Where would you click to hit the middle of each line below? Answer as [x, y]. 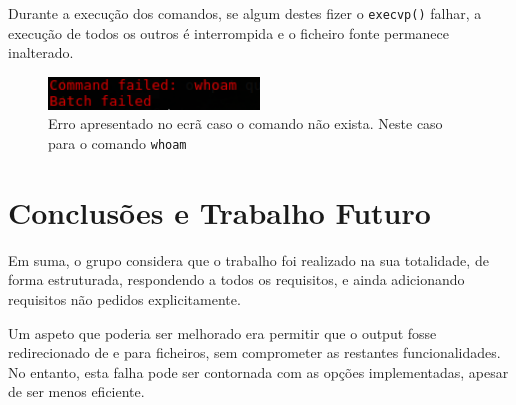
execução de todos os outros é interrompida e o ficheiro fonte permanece [228, 32]
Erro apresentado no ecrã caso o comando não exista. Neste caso [245, 123]
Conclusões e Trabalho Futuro [219, 211]
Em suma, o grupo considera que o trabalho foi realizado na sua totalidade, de [248, 259]
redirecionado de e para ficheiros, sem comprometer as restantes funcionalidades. [254, 352]
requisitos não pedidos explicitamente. [124, 299]
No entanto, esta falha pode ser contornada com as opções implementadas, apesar [258, 371]
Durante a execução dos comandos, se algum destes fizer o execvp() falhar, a [245, 13]
